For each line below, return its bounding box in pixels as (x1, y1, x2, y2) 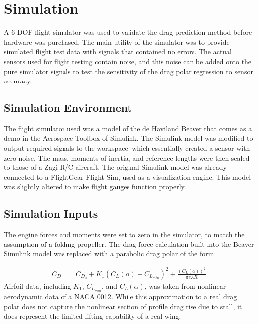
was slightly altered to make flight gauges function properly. (4, 181, 186, 192)
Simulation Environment (4, 100, 132, 115)
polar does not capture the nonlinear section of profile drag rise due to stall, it (4, 301, 242, 311)
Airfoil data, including (4, 280, 71, 291)
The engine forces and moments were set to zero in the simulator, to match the (4, 229, 245, 240)
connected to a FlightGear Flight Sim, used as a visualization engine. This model (4, 171, 251, 182)
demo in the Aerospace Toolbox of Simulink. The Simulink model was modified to (4, 133, 253, 143)
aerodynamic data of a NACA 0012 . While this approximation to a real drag (4, 291, 237, 302)
